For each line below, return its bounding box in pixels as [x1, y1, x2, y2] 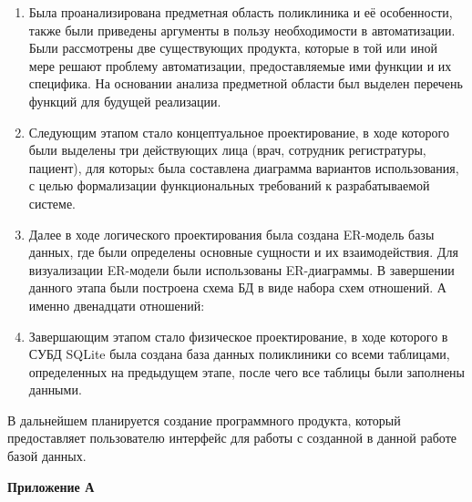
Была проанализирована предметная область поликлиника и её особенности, [28, 3, 453, 21]
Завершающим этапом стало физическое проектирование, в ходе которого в [28, 326, 448, 345]
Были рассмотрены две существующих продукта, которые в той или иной [28, 38, 437, 57]
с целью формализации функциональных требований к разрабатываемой [28, 176, 430, 195]
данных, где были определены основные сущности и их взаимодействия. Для [28, 242, 458, 261]
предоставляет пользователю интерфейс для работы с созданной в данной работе [7, 428, 457, 447]
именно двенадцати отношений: [28, 295, 205, 314]
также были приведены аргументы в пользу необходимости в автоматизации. [28, 20, 456, 39]
